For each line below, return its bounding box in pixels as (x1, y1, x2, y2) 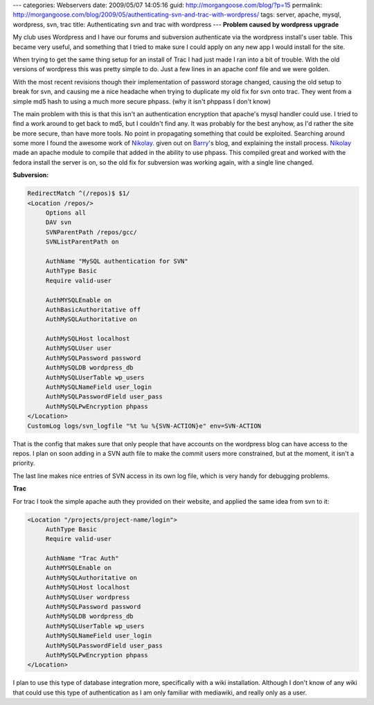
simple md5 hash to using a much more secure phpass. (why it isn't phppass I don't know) (12, 97, 271, 105)
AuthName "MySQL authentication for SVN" (45, 257, 188, 265)
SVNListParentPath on (45, 238, 119, 246)
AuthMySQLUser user (45, 345, 112, 352)
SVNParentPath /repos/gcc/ (45, 228, 138, 236)
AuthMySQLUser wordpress (45, 593, 130, 601)
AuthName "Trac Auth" (45, 554, 119, 562)
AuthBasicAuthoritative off (45, 305, 141, 313)
